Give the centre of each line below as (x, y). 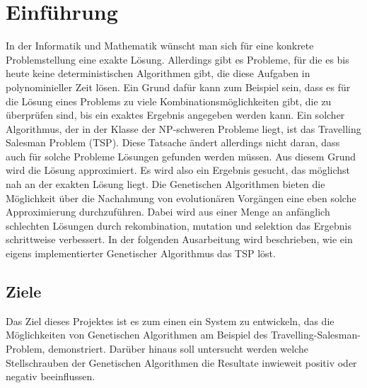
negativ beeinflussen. (51, 376)
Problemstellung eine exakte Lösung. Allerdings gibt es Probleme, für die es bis (177, 59)
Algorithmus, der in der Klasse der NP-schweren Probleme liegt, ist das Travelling (183, 128)
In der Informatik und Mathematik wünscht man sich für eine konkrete (160, 46)
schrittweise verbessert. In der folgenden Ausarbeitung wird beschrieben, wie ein (179, 239)
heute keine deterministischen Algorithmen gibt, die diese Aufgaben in (158, 73)
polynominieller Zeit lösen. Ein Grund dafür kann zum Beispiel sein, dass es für (178, 87)
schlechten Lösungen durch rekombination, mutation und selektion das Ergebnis (179, 225)
